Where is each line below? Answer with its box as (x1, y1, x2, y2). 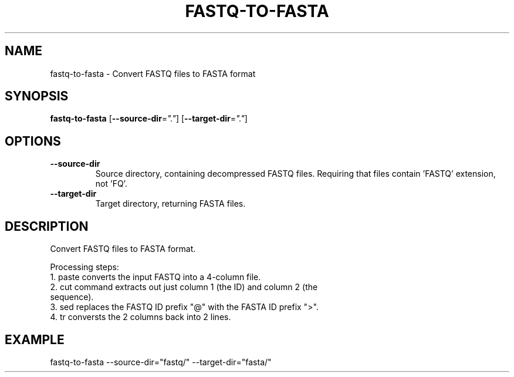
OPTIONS (5, 133, 61, 149)
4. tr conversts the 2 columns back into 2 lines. (50, 312, 231, 322)
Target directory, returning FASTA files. (95, 198, 246, 209)
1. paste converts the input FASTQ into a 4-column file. (50, 272, 261, 282)
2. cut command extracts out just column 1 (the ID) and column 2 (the (50, 282, 318, 292)
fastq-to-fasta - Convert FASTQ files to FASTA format (50, 68, 256, 79)
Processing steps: (50, 262, 119, 272)
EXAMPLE (5, 332, 65, 347)
